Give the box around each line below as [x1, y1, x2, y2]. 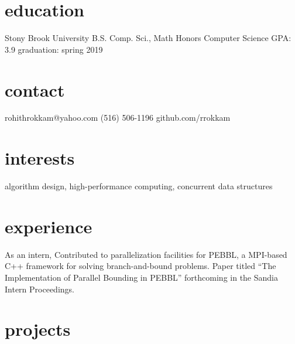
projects [5, 317, 71, 341]
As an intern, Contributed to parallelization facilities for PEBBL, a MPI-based [5, 248, 287, 260]
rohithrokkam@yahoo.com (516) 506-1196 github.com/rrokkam [5, 111, 231, 124]
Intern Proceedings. [5, 282, 74, 295]
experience [5, 214, 92, 238]
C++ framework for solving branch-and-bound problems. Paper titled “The [5, 260, 276, 272]
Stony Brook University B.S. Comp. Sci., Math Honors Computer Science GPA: [5, 32, 291, 44]
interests [5, 146, 75, 170]
